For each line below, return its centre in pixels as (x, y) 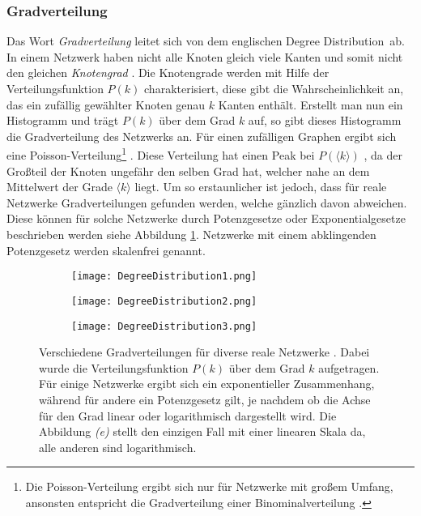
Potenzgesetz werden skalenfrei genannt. (106, 250)
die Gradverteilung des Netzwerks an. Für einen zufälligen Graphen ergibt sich (202, 136)
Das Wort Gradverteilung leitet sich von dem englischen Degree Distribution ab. (206, 41)
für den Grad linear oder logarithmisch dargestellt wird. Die (188, 415)
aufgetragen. (349, 367)
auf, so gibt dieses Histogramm (325, 120)
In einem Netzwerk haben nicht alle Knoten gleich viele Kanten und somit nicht (205, 56)
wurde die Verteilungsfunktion (114, 367)
